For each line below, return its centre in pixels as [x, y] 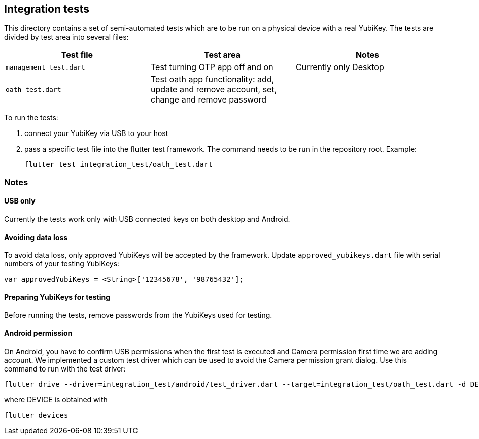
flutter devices [36, 415]
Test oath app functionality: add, [212, 79]
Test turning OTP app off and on [212, 67]
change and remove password [209, 100]
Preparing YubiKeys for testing [57, 297]
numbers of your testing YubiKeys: [62, 264]
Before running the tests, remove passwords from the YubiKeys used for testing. [138, 315]
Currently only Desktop [340, 67]
